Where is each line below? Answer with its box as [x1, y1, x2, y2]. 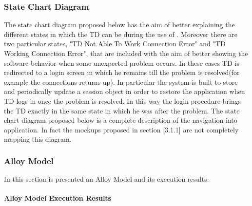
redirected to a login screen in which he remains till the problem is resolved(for [4, 67, 240, 77]
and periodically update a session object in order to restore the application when [4, 86, 245, 96]
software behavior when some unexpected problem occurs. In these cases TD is [4, 57, 239, 68]
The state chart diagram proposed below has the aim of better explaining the [4, 19, 235, 30]
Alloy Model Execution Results [4, 193, 111, 203]
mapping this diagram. [4, 134, 72, 144]
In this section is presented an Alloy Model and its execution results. [4, 174, 209, 184]
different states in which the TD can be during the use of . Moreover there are [4, 29, 237, 39]
